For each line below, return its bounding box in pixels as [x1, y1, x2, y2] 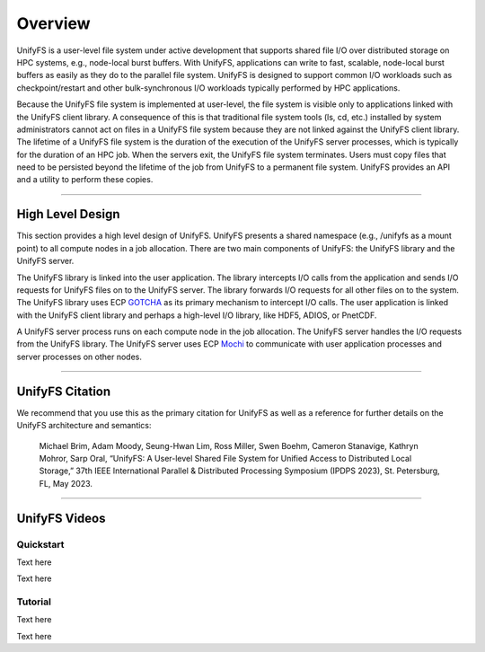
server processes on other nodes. [16, 351, 143, 362]
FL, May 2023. [39, 478, 93, 489]
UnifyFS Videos [16, 510, 106, 525]
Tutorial [16, 595, 51, 608]
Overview [16, 13, 91, 33]
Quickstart [16, 538, 65, 551]
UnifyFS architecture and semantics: [16, 420, 152, 431]
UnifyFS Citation [16, 383, 111, 399]
